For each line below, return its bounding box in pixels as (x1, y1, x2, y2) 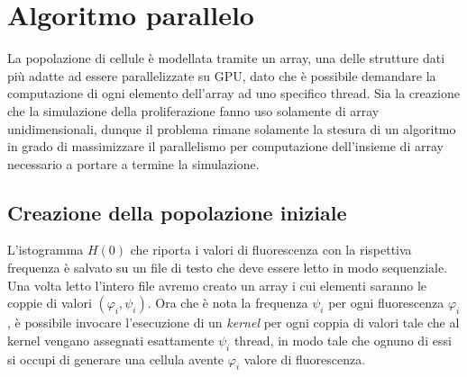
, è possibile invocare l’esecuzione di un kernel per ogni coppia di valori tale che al (7, 313, 460, 332)
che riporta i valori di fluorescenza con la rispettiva (130, 240, 412, 259)
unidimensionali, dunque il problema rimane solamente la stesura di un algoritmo (7, 119, 456, 138)
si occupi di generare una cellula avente (7, 349, 224, 368)
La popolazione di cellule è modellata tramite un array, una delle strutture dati (7, 49, 445, 67)
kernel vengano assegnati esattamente (7, 330, 215, 349)
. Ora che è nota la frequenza (147, 293, 308, 312)
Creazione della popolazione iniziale (7, 198, 347, 226)
